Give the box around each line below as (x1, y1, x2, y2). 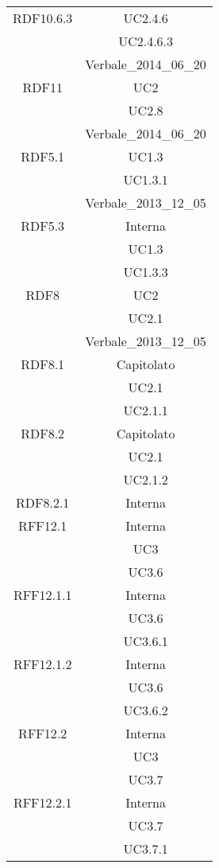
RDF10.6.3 (13, 9, 73, 27)
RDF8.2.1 (16, 493, 70, 512)
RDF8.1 (21, 355, 65, 373)
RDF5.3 (21, 216, 65, 235)
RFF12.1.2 (13, 655, 72, 673)
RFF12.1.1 (13, 586, 72, 604)
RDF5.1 (21, 147, 65, 165)
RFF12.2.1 (13, 793, 72, 812)
